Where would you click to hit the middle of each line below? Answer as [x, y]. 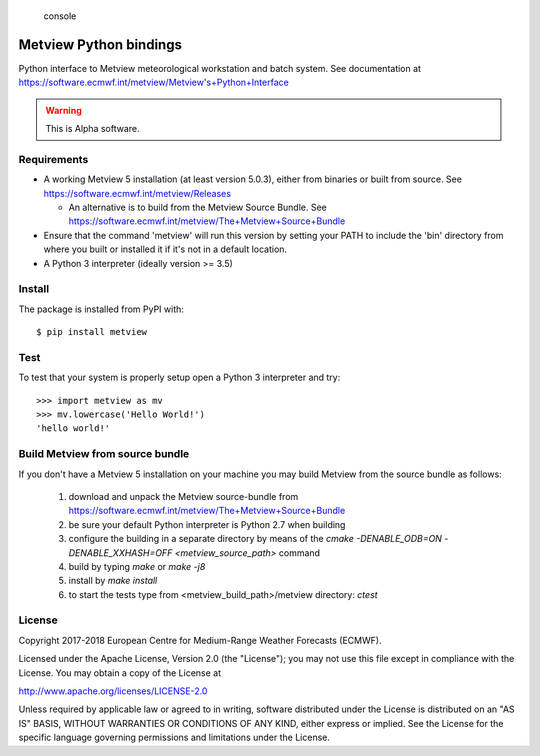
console [60, 16]
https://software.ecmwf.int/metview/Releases [137, 193]
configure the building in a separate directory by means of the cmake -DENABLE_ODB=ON [255, 539]
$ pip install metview [92, 332]
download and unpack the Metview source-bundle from [183, 496]
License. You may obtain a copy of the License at [120, 672]
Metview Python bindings [100, 44]
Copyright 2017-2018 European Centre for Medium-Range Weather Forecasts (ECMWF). [200, 640]
